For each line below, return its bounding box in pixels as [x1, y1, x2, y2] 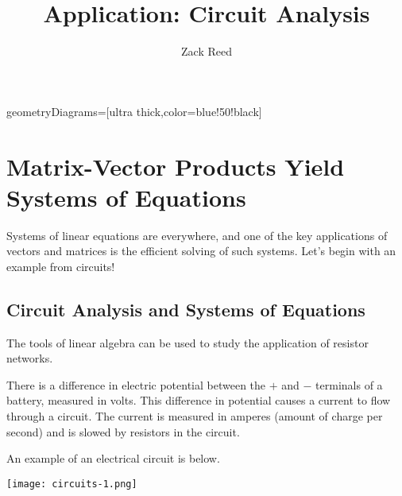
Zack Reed [181, 43, 232, 60]
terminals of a [315, 376, 383, 393]
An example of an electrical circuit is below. [6, 450, 220, 467]
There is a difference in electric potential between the [6, 376, 266, 393]
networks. [6, 350, 53, 366]
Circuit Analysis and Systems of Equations [6, 296, 365, 321]
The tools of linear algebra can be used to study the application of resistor [6, 334, 369, 351]
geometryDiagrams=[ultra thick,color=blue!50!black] [6, 103, 262, 119]
